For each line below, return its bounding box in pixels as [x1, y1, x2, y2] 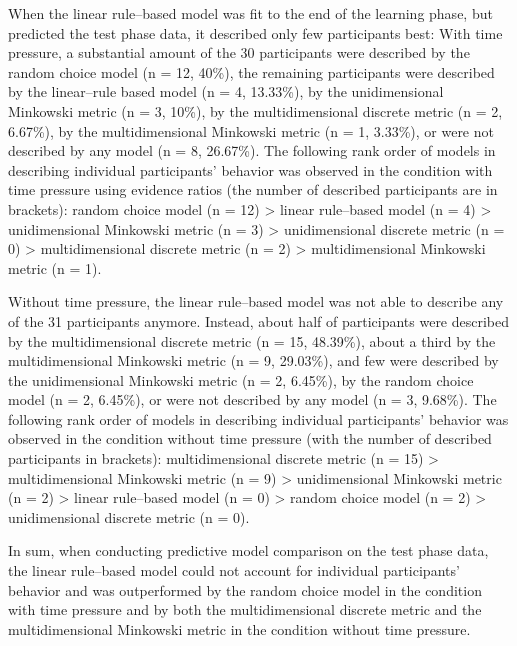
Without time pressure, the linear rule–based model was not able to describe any [8, 291, 504, 312]
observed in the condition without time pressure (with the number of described [8, 428, 492, 449]
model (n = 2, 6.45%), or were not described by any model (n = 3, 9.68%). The [8, 389, 497, 410]
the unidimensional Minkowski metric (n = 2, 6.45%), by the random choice [8, 369, 474, 390]
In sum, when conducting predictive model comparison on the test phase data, [8, 540, 489, 561]
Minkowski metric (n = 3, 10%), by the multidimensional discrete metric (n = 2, [8, 100, 503, 121]
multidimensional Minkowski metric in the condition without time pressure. [8, 618, 471, 639]
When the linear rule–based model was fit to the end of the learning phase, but [8, 3, 493, 23]
